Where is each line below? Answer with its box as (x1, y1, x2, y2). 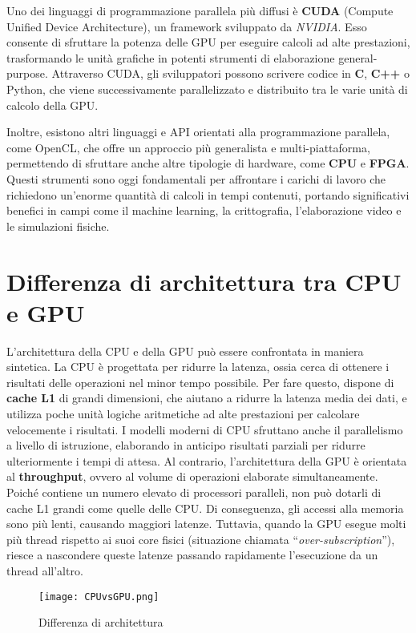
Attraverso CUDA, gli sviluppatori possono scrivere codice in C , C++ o (51, 65, 410, 82)
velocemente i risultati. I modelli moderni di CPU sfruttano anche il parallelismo (6, 421, 403, 437)
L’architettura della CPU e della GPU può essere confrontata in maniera (6, 342, 364, 359)
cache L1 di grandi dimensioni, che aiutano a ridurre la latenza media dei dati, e (6, 389, 407, 406)
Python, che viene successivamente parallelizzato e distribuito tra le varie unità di (6, 80, 408, 97)
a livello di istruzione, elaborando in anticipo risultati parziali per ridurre (6, 437, 366, 454)
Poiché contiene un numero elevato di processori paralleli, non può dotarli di (6, 483, 382, 500)
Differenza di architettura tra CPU (6, 264, 402, 297)
